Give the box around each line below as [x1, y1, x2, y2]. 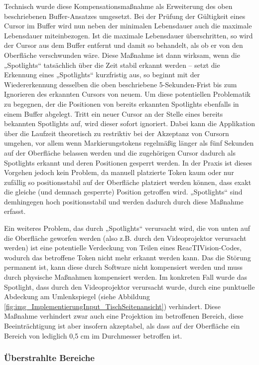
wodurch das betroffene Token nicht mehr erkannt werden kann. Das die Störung [4, 252, 251, 262]
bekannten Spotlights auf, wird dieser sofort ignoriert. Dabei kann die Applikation [4, 118, 255, 129]
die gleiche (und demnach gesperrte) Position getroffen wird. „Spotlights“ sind [4, 186, 243, 197]
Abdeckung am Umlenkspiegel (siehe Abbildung [4, 291, 150, 302]
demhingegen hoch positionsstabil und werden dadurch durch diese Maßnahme [4, 196, 244, 206]
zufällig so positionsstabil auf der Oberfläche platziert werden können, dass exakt [4, 177, 252, 187]
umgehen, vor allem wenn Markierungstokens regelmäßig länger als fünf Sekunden [4, 138, 254, 148]
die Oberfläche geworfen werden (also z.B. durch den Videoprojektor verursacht [4, 232, 247, 243]
